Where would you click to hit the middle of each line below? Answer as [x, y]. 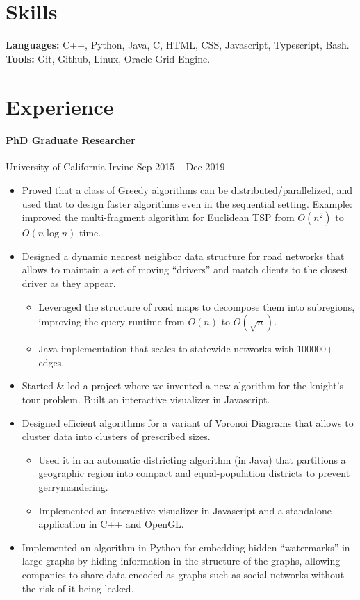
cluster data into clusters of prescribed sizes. [116, 436]
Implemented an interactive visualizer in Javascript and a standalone [185, 510]
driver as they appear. [69, 283]
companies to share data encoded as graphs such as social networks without [183, 574]
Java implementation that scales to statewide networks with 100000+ [186, 349]
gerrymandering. [73, 486]
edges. [51, 362]
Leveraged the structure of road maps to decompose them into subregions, [197, 306]
